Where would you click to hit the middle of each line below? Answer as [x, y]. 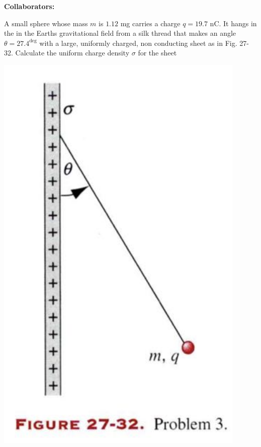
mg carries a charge [150, 23]
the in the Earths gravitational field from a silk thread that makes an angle [120, 33]
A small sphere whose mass [46, 23]
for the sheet [157, 53]
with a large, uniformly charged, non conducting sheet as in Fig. [138, 43]
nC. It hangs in [233, 23]
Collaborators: [29, 6]
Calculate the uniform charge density [72, 53]
